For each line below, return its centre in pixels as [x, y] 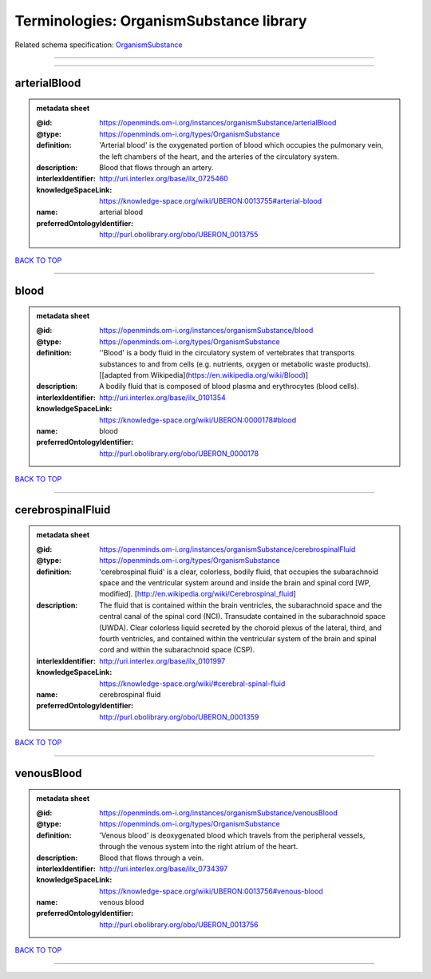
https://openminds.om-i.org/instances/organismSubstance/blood [206, 331]
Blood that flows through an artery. [156, 167]
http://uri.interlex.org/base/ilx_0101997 [162, 661]
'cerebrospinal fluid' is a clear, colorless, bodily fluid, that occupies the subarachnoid [239, 572]
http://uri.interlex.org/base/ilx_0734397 [164, 868]
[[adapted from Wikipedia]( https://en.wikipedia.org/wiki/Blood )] [204, 375]
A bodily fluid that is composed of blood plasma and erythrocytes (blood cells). [229, 386]
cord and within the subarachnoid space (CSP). [177, 650]
